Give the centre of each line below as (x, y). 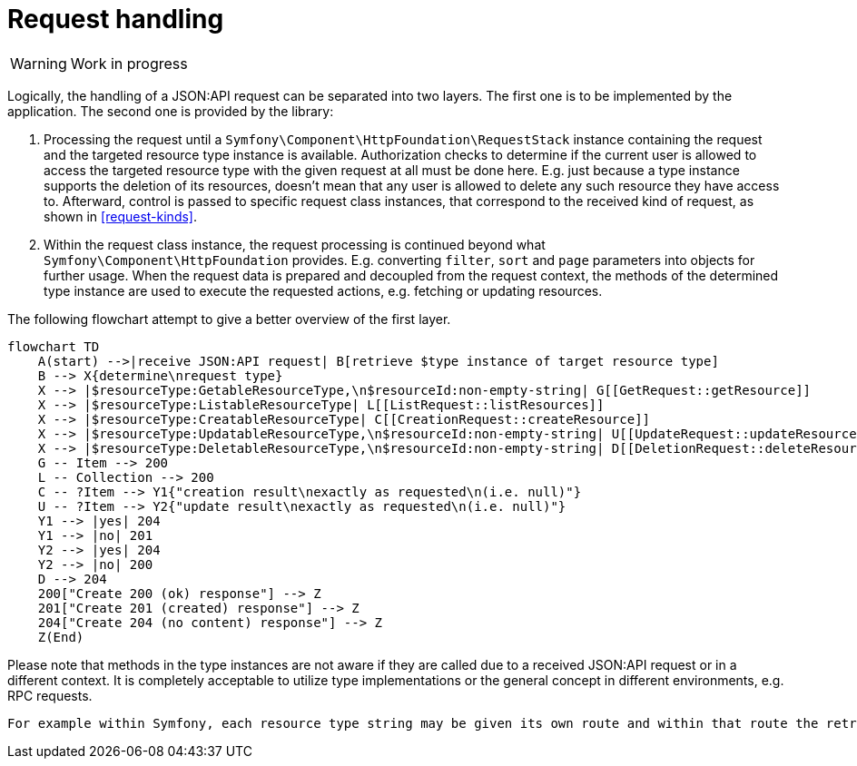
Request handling (116, 19)
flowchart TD (54, 346)
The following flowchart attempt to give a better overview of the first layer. (229, 319)
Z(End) (61, 637)
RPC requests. (50, 695)
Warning (39, 63)
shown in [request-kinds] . (120, 216)
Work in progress (129, 63)
